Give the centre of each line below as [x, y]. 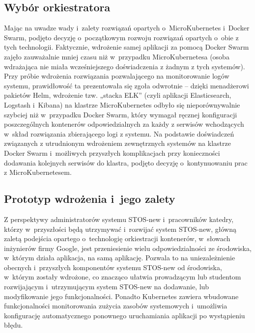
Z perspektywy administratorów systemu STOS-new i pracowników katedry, [119, 219]
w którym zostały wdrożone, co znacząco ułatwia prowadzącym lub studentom [123, 277]
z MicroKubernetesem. [38, 172]
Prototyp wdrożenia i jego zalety [90, 199]
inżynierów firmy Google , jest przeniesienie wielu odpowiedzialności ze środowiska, [128, 248]
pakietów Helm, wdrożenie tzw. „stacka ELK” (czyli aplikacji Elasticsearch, [118, 95]
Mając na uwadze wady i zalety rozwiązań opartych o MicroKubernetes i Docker [127, 28]
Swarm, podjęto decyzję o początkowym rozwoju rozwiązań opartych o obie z [121, 37]
